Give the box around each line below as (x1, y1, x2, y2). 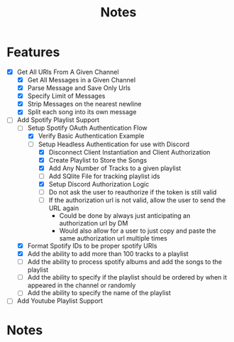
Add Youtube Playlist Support (16, 297, 104, 305)
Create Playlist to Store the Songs (48, 155, 147, 164)
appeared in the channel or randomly (27, 281, 136, 289)
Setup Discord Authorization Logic (48, 180, 150, 188)
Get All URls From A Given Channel (16, 67, 119, 76)
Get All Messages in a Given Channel (27, 76, 136, 84)
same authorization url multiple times (59, 234, 168, 242)
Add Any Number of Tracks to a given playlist (48, 164, 182, 172)
